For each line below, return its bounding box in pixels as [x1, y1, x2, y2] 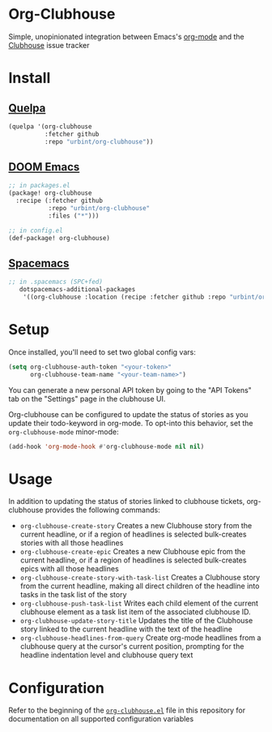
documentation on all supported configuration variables [8, 714, 194, 724]
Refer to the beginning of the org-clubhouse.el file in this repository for [8, 705, 246, 715]
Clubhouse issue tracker [8, 40, 90, 50]
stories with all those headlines [19, 538, 124, 548]
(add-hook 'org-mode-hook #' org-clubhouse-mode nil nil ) [8, 442, 205, 450]
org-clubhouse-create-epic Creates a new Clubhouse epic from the [19, 547, 246, 557]
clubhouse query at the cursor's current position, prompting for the [19, 642, 244, 652]
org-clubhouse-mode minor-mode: [8, 427, 119, 437]
